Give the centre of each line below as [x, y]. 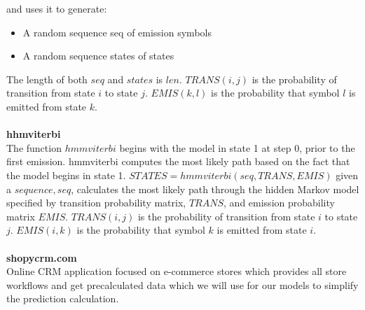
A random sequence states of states [98, 56]
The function [34, 147]
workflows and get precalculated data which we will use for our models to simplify [182, 284]
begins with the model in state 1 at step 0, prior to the [237, 147]
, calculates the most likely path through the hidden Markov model [215, 189]
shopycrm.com [42, 257]
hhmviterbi [34, 134]
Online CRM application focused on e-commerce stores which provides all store [177, 271]
